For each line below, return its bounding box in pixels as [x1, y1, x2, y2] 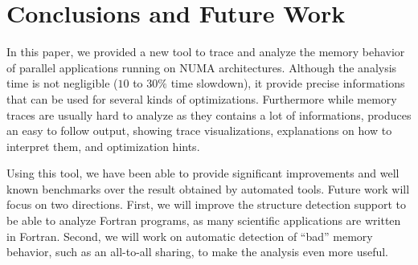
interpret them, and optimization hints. [6, 137, 200, 154]
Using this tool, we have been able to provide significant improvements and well [6, 165, 400, 181]
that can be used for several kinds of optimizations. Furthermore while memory [6, 90, 397, 107]
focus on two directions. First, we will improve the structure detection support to [6, 196, 407, 213]
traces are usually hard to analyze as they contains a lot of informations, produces [6, 106, 412, 123]
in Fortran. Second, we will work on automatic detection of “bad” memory [6, 227, 373, 244]
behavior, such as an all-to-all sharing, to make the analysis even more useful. [6, 243, 389, 260]
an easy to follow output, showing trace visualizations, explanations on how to [6, 122, 392, 139]
